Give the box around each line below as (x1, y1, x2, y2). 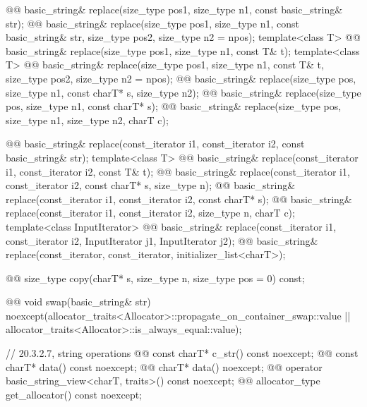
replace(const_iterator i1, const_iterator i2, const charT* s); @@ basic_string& (6, 191, 352, 206)
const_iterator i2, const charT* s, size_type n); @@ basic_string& (6, 178, 296, 193)
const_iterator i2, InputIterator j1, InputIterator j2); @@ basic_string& (6, 233, 318, 248)
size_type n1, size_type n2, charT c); (6, 112, 169, 127)
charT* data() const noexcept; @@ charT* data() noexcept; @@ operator (6, 359, 323, 374)
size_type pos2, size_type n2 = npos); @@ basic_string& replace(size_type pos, (6, 71, 356, 85)
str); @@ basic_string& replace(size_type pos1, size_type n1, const (6, 16, 299, 30)
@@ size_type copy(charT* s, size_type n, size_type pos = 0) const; (6, 270, 305, 285)
